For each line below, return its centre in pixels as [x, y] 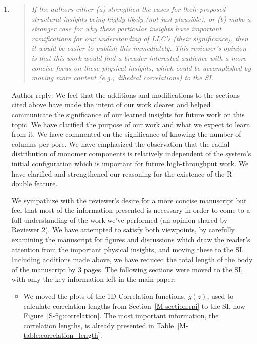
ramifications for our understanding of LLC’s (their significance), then [140, 38]
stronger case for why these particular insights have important [126, 28]
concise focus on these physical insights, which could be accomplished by [141, 68]
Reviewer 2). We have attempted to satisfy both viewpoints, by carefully [123, 230]
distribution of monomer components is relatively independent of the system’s [131, 154]
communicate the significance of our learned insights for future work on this [128, 114]
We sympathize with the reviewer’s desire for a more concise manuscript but [129, 200]
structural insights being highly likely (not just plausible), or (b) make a [141, 18]
